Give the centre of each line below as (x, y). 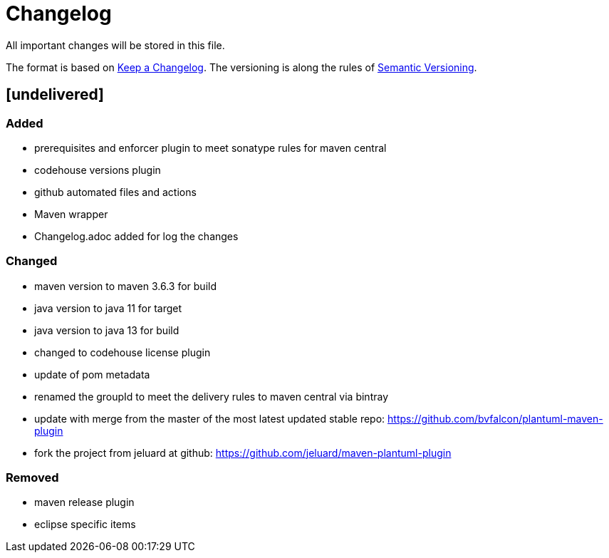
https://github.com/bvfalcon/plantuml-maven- (495, 418)
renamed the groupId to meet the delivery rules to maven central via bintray (211, 396)
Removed (32, 478)
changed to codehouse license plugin (123, 352)
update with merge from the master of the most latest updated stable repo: (210, 418)
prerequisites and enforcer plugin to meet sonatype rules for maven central (210, 148)
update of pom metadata (92, 374)
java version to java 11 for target (108, 308)
